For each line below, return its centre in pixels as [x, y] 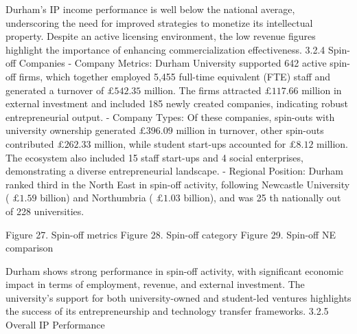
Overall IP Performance [55, 325]
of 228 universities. [45, 211]
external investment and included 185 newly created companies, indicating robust [177, 103]
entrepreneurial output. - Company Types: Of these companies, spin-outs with [170, 116]
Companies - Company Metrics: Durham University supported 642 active [173, 63]
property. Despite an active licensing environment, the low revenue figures [161, 36]
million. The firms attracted [203, 90]
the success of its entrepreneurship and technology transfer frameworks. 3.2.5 [167, 311]
